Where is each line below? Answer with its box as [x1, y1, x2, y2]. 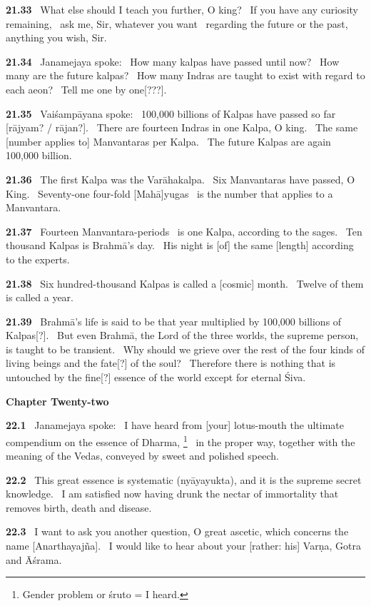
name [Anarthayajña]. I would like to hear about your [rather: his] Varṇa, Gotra [6, 538, 361, 553]
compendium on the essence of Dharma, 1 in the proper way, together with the [6, 432, 355, 449]
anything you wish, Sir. [6, 30, 107, 45]
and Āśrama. [6, 552, 62, 567]
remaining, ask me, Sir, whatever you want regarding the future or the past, [6, 16, 348, 31]
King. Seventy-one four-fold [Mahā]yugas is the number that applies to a [6, 186, 333, 201]
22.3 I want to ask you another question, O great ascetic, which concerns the [6, 524, 349, 539]
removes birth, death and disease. [6, 500, 152, 515]
